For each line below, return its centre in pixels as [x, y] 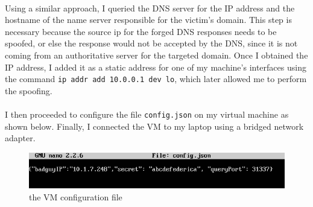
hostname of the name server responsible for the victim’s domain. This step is [148, 20]
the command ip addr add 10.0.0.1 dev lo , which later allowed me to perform [156, 79]
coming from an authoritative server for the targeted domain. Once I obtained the [156, 55]
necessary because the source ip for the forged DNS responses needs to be [141, 31]
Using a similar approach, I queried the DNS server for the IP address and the [150, 8]
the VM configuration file [76, 196]
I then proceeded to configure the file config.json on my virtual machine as [147, 114]
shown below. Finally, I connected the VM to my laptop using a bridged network [154, 126]
